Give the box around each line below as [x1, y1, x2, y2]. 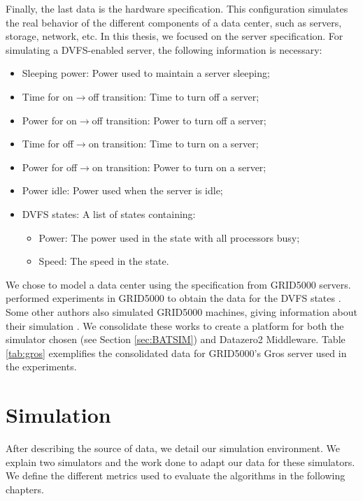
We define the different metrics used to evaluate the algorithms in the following [6, 468, 346, 483]
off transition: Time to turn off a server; [88, 89, 259, 103]
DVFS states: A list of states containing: [22, 206, 196, 221]
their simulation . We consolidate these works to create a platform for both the [6, 318, 344, 333]
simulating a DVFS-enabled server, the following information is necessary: [6, 42, 322, 57]
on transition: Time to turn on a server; [88, 136, 259, 151]
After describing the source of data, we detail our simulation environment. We [6, 441, 340, 455]
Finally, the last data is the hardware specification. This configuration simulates [6, 1, 348, 15]
